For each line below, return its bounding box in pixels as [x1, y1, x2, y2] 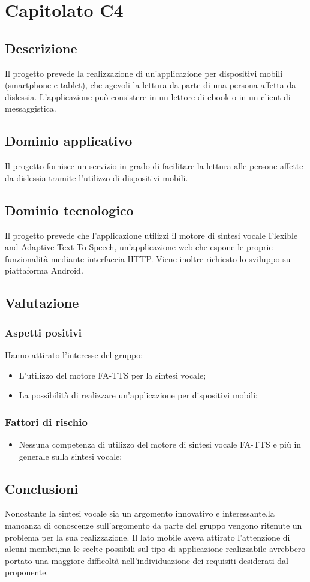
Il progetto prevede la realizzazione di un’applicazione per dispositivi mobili [5, 67, 283, 79]
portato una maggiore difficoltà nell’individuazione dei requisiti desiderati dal [5, 554, 288, 566]
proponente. [5, 566, 49, 578]
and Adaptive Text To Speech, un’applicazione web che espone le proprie [5, 241, 273, 253]
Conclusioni [5, 479, 79, 497]
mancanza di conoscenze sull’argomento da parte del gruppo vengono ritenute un [5, 518, 302, 531]
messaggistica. [5, 102, 56, 115]
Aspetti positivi [5, 325, 82, 340]
